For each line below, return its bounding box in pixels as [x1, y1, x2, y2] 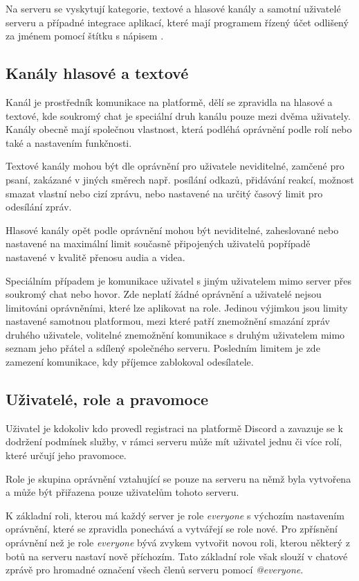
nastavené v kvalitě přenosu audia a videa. [6, 249, 185, 264]
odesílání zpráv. [6, 199, 72, 214]
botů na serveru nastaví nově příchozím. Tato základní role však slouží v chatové [6, 548, 348, 563]
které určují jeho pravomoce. [6, 448, 127, 463]
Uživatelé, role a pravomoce [6, 388, 208, 410]
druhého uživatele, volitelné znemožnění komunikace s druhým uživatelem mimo [6, 327, 345, 341]
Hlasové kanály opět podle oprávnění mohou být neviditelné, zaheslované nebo [6, 222, 339, 237]
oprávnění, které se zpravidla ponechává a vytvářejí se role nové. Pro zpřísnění [6, 521, 338, 536]
